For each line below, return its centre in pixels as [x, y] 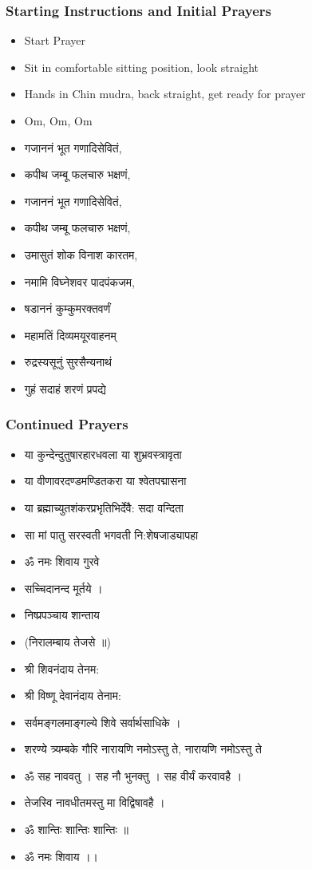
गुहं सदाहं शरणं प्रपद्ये [65, 388]
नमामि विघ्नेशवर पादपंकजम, [79, 281]
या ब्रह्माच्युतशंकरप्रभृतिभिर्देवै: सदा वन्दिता [104, 507]
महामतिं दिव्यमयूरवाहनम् [70, 335]
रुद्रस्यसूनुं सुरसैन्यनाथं [68, 362]
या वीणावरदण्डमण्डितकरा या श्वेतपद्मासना [105, 481]
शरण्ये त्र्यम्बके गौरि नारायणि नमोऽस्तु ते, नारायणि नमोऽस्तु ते [143, 749]
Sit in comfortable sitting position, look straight [141, 67]
